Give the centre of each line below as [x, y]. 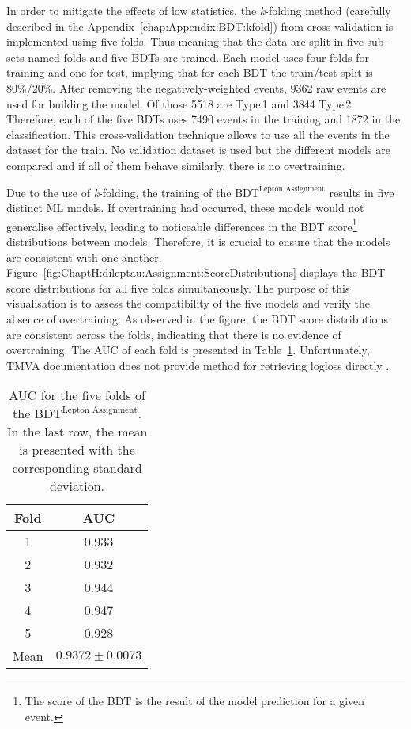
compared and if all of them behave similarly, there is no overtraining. [176, 165]
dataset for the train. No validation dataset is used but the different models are [198, 150]
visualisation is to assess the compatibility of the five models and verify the [188, 303]
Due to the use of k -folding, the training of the [119, 192]
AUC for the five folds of [77, 395]
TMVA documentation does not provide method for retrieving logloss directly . [198, 365]
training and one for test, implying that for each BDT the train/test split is [190, 72]
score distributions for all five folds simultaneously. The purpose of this [178, 287]
